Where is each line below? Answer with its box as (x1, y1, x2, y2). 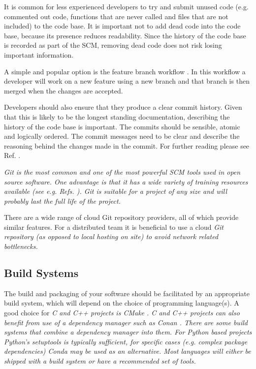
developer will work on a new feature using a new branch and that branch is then (4, 76, 250, 86)
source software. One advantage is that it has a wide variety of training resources (4, 176, 248, 186)
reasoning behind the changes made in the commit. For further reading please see (4, 140, 250, 151)
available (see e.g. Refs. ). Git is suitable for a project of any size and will (4, 186, 227, 196)
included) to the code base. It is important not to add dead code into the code (4, 21, 241, 31)
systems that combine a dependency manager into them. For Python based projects (4, 327, 252, 337)
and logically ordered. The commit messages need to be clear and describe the (4, 131, 240, 141)
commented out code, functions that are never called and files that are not (4, 11, 228, 21)
